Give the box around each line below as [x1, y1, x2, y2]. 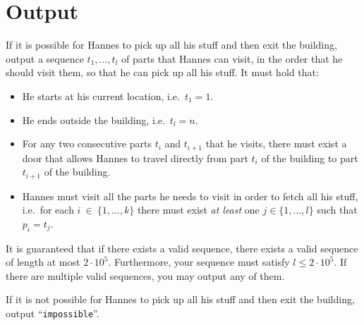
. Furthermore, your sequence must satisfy [108, 255, 290, 269]
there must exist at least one [137, 202, 260, 217]
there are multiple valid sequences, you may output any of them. [6, 268, 285, 283]
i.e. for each [22, 202, 74, 217]
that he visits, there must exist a [205, 136, 347, 151]
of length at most [6, 255, 80, 269]
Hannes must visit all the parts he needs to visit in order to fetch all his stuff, [22, 188, 358, 203]
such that [317, 202, 358, 217]
